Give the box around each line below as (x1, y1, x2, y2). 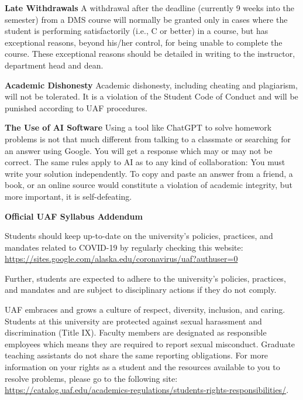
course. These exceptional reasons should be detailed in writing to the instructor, (5, 47, 295, 60)
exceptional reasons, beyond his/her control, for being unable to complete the (5, 36, 283, 48)
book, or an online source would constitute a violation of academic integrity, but (5, 179, 292, 191)
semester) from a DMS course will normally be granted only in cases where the (5, 13, 288, 25)
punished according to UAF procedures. (5, 101, 147, 114)
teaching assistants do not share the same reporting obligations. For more (5, 349, 268, 361)
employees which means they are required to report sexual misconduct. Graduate (5, 337, 295, 350)
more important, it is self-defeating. (5, 190, 132, 202)
